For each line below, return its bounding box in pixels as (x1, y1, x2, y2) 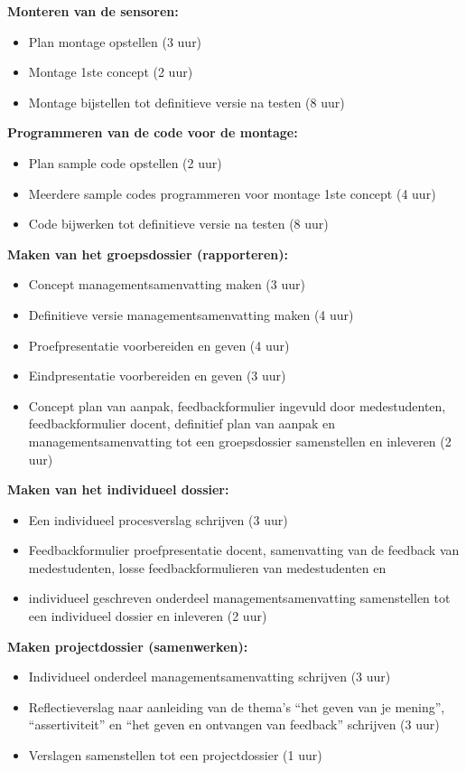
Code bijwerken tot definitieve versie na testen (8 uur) (28, 214, 329, 233)
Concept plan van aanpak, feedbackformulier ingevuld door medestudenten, (28, 396, 446, 415)
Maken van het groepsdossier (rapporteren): (7, 244, 289, 263)
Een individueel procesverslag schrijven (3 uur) (28, 510, 288, 529)
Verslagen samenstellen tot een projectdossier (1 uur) (28, 746, 322, 765)
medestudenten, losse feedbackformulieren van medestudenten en (28, 558, 387, 577)
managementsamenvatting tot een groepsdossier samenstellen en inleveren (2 (28, 431, 452, 450)
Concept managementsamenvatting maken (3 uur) (28, 275, 305, 294)
